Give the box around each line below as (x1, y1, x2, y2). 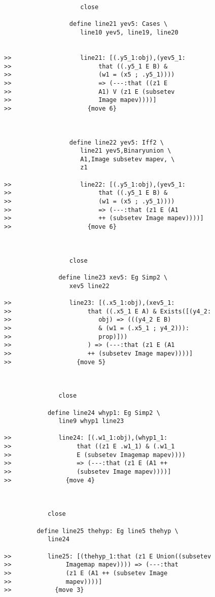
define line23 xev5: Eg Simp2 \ (58, 274, 168, 281)
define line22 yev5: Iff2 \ (69, 138, 164, 146)
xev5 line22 (69, 282, 110, 290)
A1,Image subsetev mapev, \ (80, 155, 175, 163)
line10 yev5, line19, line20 (80, 28, 178, 36)
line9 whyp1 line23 (58, 417, 124, 425)
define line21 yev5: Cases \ (69, 20, 168, 28)
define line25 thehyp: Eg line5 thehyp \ (37, 527, 178, 535)
